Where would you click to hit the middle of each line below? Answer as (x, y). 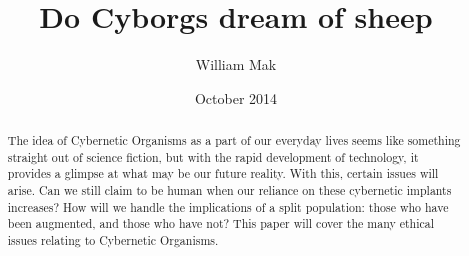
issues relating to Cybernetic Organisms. (113, 240)
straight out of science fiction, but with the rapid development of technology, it (213, 156)
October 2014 (236, 97)
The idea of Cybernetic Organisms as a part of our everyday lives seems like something (234, 140)
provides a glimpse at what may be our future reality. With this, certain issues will (223, 173)
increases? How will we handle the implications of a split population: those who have (228, 206)
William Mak (236, 64)
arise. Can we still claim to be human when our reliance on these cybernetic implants (229, 190)
